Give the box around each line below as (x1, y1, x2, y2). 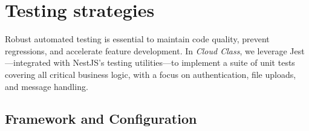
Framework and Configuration (5, 109, 197, 128)
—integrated (5, 56, 51, 69)
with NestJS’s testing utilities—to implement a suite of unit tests (53, 56, 295, 69)
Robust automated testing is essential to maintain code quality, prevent (5, 33, 270, 45)
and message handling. (5, 80, 88, 92)
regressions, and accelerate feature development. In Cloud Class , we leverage (5, 44, 287, 57)
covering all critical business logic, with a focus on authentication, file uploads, (5, 68, 296, 80)
